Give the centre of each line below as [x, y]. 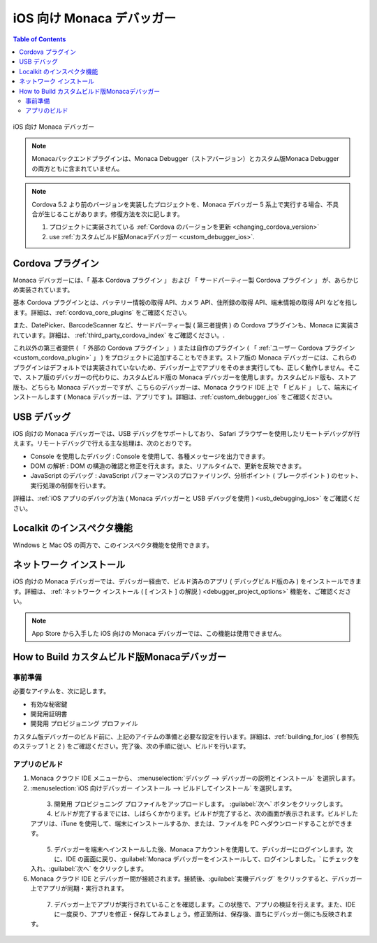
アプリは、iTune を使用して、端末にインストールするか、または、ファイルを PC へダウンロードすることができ [188, 823]
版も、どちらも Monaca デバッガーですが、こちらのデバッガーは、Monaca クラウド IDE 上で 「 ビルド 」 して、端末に [183, 387]
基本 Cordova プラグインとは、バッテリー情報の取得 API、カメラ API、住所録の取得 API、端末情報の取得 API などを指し [185, 303]
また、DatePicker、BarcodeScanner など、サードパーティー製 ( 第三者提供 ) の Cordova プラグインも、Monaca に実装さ [186, 325]
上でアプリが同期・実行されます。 [79, 888]
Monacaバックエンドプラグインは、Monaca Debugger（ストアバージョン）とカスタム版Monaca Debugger [185, 159]
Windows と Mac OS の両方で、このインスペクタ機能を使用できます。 [113, 545]
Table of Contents [39, 39]
